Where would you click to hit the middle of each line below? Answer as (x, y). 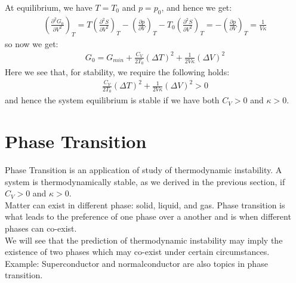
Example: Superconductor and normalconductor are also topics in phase (136, 263)
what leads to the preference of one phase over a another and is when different (148, 216)
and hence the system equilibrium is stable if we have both (112, 100)
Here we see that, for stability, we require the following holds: (117, 71)
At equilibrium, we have (49, 7)
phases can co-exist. (41, 228)
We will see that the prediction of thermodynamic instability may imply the (144, 240)
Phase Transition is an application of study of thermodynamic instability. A (144, 170)
